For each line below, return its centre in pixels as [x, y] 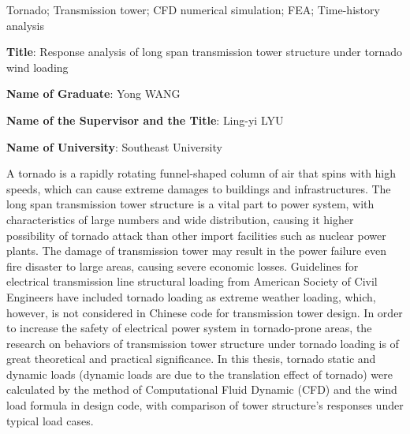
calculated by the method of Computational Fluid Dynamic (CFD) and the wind [202, 389]
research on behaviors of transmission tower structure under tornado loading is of [203, 343]
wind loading [37, 67]
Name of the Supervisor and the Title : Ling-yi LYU [145, 120]
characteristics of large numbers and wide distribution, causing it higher [180, 219]
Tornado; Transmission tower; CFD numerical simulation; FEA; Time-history [193, 9]
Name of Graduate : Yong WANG [93, 94]
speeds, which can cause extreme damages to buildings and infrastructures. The [199, 188]
